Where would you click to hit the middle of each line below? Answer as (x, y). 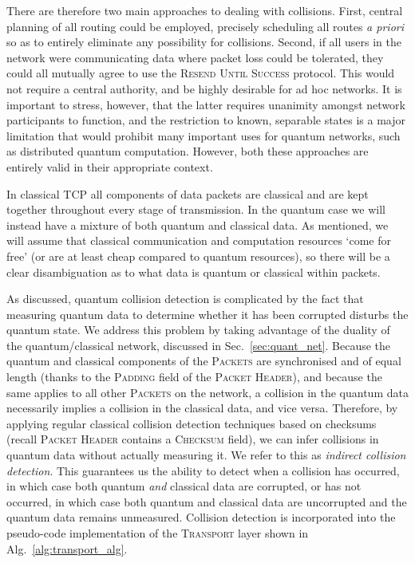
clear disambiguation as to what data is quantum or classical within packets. (194, 272)
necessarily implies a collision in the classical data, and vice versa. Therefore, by (202, 408)
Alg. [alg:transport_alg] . (67, 548)
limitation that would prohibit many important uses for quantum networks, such (204, 135)
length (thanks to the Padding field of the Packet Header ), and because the (194, 377)
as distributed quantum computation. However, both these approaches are (188, 151)
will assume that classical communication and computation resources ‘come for (199, 240)
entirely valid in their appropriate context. (110, 166)
